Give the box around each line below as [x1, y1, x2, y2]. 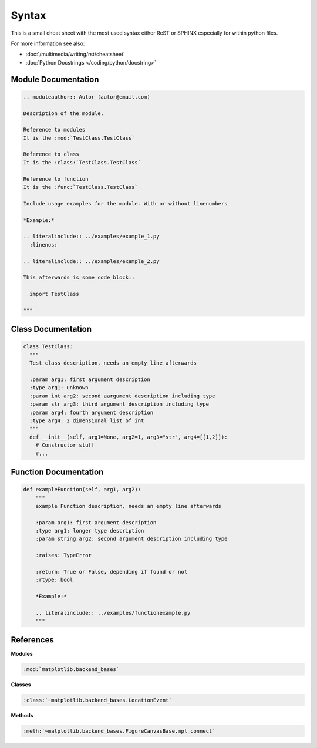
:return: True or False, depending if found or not [35, 568, 188, 575]
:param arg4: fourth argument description [29, 409, 154, 416]
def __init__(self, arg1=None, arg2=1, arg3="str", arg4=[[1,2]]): [29, 433, 228, 440]
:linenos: [29, 241, 58, 248]
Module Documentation [11, 74, 99, 85]
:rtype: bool [35, 577, 73, 584]
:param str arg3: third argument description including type [29, 401, 210, 407]
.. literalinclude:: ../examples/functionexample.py [35, 609, 191, 616]
